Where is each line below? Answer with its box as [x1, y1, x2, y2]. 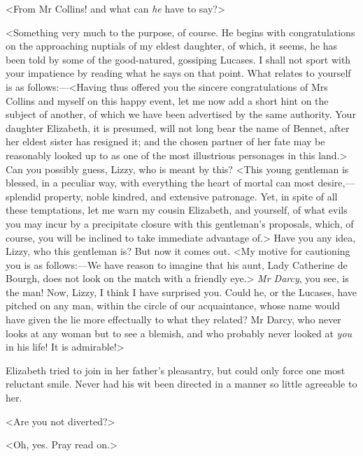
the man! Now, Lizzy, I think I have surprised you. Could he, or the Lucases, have [6, 284, 357, 299]
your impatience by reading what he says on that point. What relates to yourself [6, 66, 351, 80]
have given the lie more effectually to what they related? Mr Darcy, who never [6, 312, 341, 327]
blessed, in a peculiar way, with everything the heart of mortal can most [6, 175, 315, 190]
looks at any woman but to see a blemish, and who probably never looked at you [6, 325, 353, 340]
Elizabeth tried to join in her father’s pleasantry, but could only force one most [6, 362, 346, 377]
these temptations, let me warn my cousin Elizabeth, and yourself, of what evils [6, 203, 348, 217]
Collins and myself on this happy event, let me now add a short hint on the [6, 93, 329, 108]
